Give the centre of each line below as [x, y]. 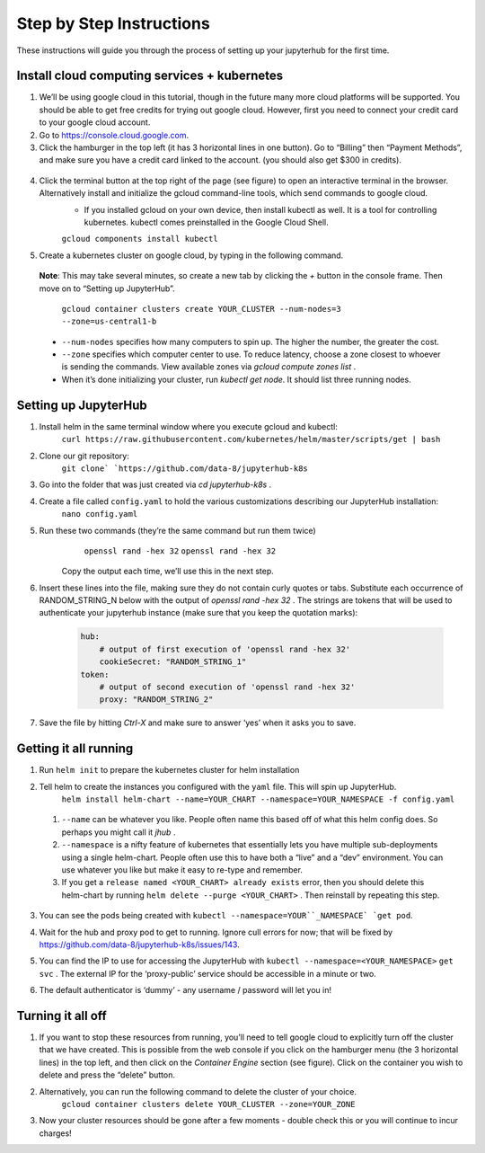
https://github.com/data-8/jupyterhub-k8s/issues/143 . [139, 945]
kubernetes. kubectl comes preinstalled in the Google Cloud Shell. [207, 222]
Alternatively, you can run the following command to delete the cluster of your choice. [198, 1091]
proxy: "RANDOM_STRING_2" [156, 700]
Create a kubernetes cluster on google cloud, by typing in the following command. [191, 255]
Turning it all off [62, 1016]
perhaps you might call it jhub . [119, 832]
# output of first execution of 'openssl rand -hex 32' [225, 649]
